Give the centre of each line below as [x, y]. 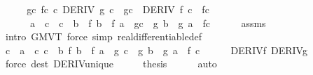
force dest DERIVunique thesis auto [111, 64]
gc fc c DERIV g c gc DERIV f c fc [118, 9]
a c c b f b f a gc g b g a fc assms [148, 23]
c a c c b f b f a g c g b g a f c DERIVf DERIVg [156, 50]
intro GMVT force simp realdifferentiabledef [103, 36]
